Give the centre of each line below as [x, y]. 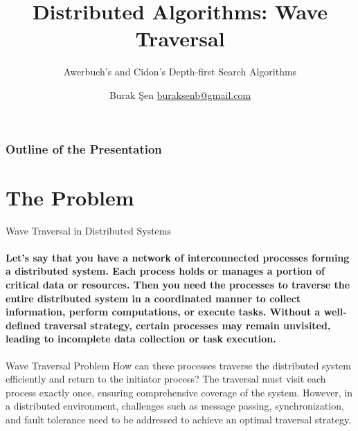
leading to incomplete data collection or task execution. [141, 339]
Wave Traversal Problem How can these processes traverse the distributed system [178, 365]
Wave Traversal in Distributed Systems [89, 230]
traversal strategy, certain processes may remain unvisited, [187, 325]
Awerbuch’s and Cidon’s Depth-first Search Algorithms [180, 72]
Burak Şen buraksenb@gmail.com [180, 94]
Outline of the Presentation [84, 148]
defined [23, 325]
